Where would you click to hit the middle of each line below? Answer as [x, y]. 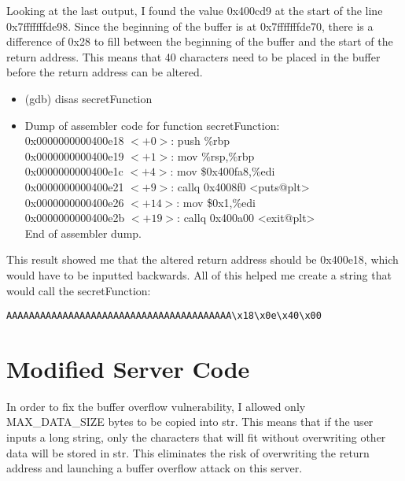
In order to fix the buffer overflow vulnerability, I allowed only [156, 406]
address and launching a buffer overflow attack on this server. [155, 468]
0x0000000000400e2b [75, 218]
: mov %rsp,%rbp [213, 155]
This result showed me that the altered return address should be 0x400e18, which [202, 259]
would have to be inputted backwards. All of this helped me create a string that [199, 274]
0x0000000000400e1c [74, 171]
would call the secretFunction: [79, 290]
